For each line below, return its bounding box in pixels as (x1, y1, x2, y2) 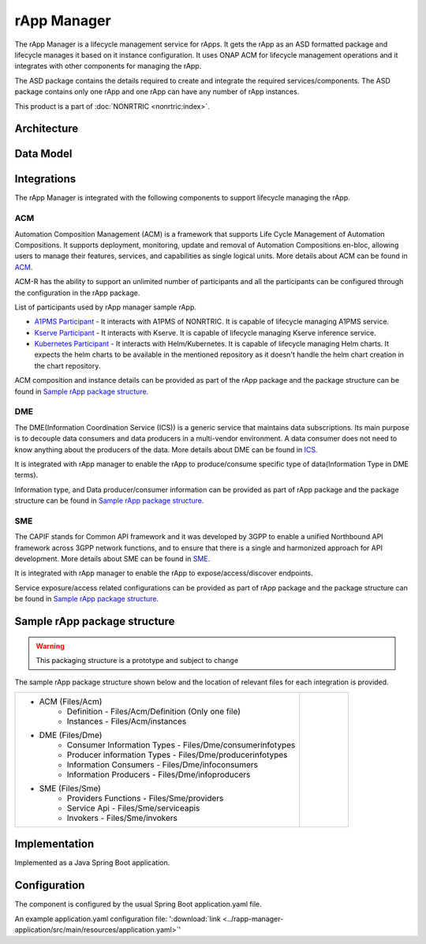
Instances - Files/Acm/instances (66, 715, 187, 726)
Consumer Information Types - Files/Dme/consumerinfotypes (66, 739, 296, 750)
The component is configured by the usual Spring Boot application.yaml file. (14, 900, 262, 909)
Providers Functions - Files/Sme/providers (66, 792, 224, 804)
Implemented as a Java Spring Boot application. (14, 858, 170, 867)
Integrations (14, 172, 77, 185)
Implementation (14, 837, 95, 851)
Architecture (14, 122, 79, 136)
